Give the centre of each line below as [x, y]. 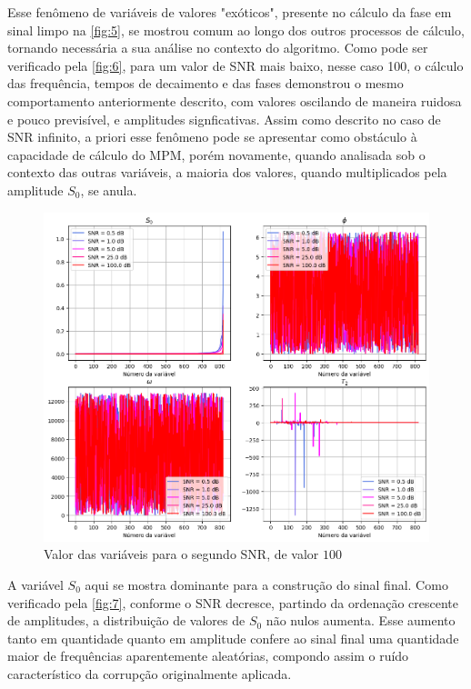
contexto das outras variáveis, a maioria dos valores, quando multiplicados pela [227, 172]
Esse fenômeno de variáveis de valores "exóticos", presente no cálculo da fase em [230, 12]
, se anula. [109, 190]
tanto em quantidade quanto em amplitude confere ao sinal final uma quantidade [233, 638]
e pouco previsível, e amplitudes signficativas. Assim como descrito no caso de [224, 119]
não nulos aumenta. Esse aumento [361, 620]
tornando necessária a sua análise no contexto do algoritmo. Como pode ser [218, 48]
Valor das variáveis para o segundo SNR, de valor [181, 554]
